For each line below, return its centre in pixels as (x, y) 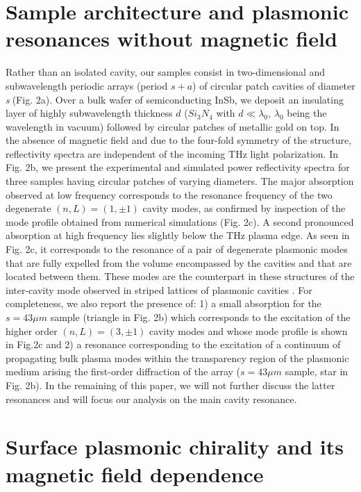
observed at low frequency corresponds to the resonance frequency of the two (169, 194)
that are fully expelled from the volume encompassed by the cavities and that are (179, 262)
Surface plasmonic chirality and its (175, 446)
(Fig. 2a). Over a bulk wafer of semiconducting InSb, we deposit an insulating (178, 99)
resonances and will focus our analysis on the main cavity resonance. (151, 399)
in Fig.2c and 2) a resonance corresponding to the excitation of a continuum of (173, 344)
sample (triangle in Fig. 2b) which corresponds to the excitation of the (200, 317)
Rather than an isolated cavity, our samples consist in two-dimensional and (166, 72)
